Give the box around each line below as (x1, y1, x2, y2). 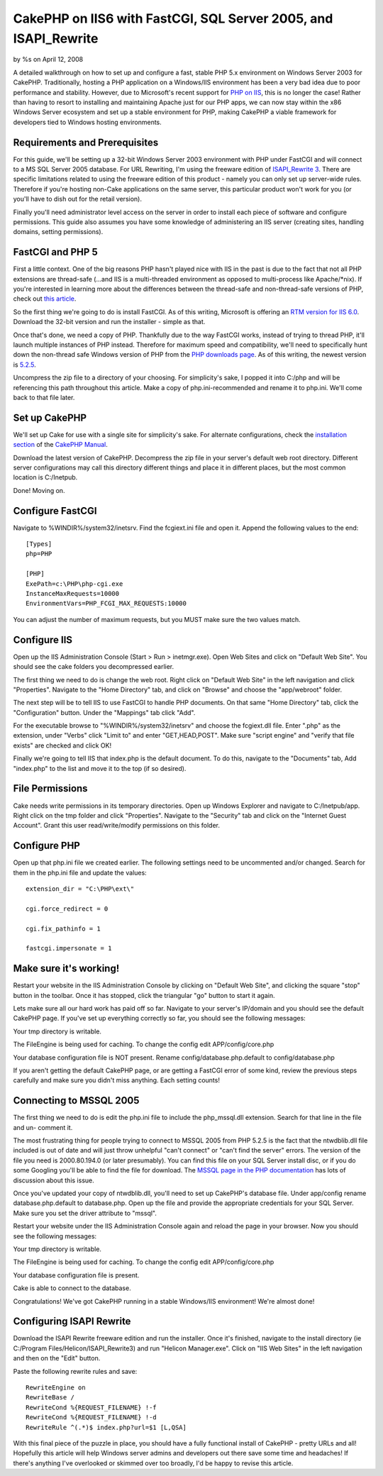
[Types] (26, 540, 52, 548)
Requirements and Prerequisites (13, 136, 159, 148)
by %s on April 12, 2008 (13, 55, 84, 64)
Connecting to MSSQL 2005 (13, 1094, 140, 1106)
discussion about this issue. (13, 1176, 95, 1184)
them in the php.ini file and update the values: (13, 868, 147, 877)
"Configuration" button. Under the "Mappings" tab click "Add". (13, 708, 196, 716)
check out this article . (13, 294, 77, 303)
